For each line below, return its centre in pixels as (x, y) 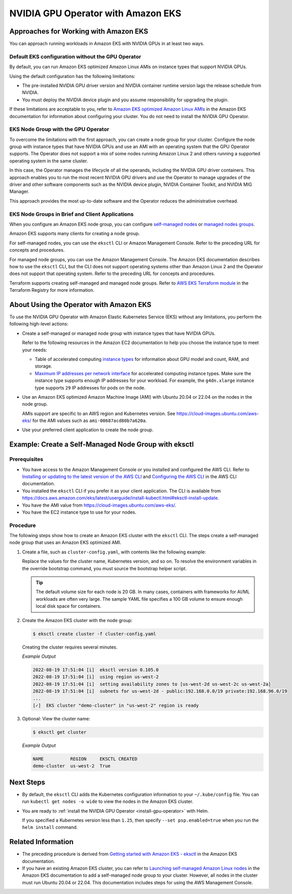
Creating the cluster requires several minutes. (70, 647)
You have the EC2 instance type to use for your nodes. (79, 512)
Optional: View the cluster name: (56, 718)
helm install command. (50, 827)
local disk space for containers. (69, 606)
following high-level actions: (39, 324)
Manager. (19, 191)
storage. (44, 366)
